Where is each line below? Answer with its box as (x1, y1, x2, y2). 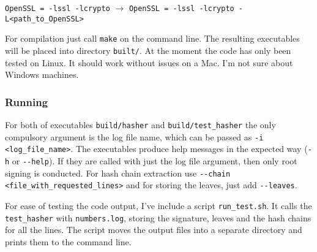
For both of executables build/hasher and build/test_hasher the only (5, 118, 276, 131)
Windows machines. (5, 68, 79, 81)
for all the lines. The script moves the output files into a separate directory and (5, 223, 302, 236)
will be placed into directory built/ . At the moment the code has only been (5, 44, 291, 56)
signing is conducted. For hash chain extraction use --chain (5, 166, 231, 179)
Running (5, 94, 48, 109)
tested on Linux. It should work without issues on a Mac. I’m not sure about (5, 56, 293, 69)
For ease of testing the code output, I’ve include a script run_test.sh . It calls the (5, 199, 312, 212)
